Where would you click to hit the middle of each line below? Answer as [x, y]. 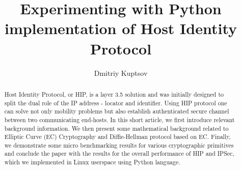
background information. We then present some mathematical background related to [116, 128]
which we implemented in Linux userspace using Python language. [92, 162]
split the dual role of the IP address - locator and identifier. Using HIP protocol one [116, 103]
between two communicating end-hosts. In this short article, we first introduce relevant [119, 119]
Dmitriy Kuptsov [121, 73]
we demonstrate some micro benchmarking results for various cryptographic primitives [119, 145]
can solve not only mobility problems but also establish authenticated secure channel [117, 111]
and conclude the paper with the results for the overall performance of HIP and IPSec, [119, 153]
